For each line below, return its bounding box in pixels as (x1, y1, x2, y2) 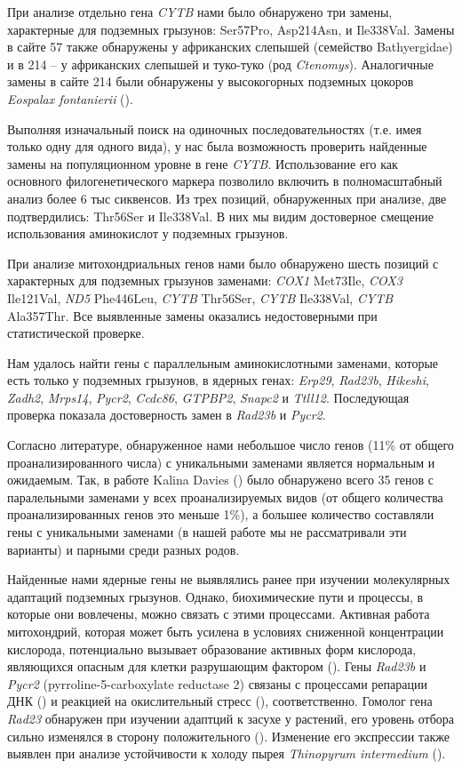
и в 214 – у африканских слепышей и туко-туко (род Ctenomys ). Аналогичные (7, 54, 434, 73)
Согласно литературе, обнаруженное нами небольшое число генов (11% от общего (7, 436, 454, 454)
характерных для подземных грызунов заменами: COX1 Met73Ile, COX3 (7, 271, 402, 290)
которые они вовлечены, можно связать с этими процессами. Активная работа (7, 605, 430, 623)
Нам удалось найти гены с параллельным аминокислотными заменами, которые (7, 353, 439, 372)
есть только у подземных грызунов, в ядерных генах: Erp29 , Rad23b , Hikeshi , (7, 371, 429, 389)
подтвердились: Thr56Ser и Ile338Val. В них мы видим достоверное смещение (7, 206, 434, 225)
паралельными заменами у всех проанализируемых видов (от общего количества (7, 487, 443, 506)
